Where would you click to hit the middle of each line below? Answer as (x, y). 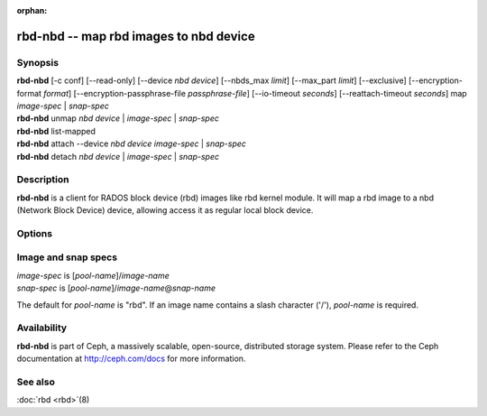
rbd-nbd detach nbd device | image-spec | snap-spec (118, 156)
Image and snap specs (67, 257)
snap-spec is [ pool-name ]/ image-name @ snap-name (116, 288)
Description (43, 180)
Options (35, 233)
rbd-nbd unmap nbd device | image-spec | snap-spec (118, 118)
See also (36, 382)
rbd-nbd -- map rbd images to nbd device (136, 36)
